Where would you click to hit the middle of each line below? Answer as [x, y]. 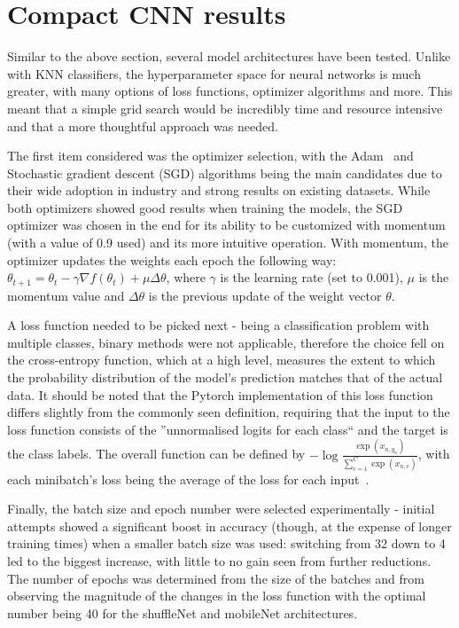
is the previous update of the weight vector [265, 295]
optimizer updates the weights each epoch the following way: [172, 259]
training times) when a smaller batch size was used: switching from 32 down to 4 [226, 543]
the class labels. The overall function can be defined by [156, 454]
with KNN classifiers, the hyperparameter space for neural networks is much [214, 73]
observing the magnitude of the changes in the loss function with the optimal [217, 596]
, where [186, 277]
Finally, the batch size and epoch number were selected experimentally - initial [221, 509]
